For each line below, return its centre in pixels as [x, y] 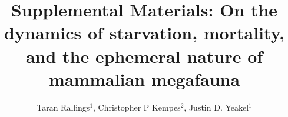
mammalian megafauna [144, 78]
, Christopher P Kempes [137, 107]
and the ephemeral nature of [144, 56]
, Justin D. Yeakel [216, 107]
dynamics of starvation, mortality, [144, 33]
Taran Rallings [63, 107]
